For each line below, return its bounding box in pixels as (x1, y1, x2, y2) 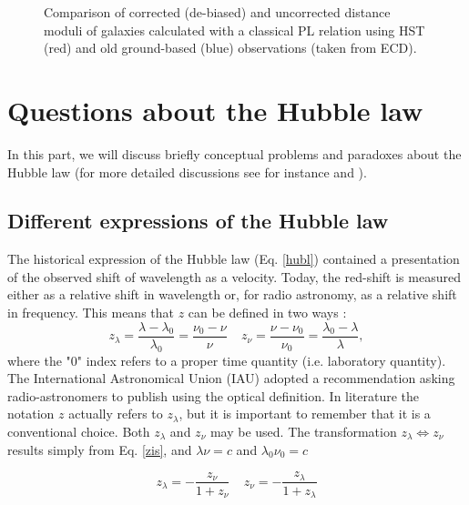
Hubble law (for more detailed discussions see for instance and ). (7, 162, 367, 181)
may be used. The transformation (209, 421, 397, 440)
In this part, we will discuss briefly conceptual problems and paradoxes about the (7, 144, 462, 163)
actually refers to (68, 404, 163, 423)
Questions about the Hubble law (7, 91, 423, 128)
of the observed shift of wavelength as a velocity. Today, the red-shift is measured (7, 267, 461, 286)
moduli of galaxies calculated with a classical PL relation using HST (44, 20, 425, 39)
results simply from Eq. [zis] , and (7, 439, 192, 459)
